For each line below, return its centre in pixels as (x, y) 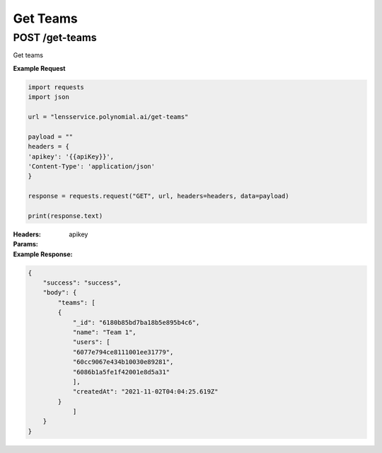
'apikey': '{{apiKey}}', (71, 156)
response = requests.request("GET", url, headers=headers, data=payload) (158, 196)
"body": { (60, 293)
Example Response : (43, 254)
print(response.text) (65, 216)
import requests (56, 87)
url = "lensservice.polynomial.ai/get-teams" (108, 116)
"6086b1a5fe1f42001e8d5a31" (121, 372)
